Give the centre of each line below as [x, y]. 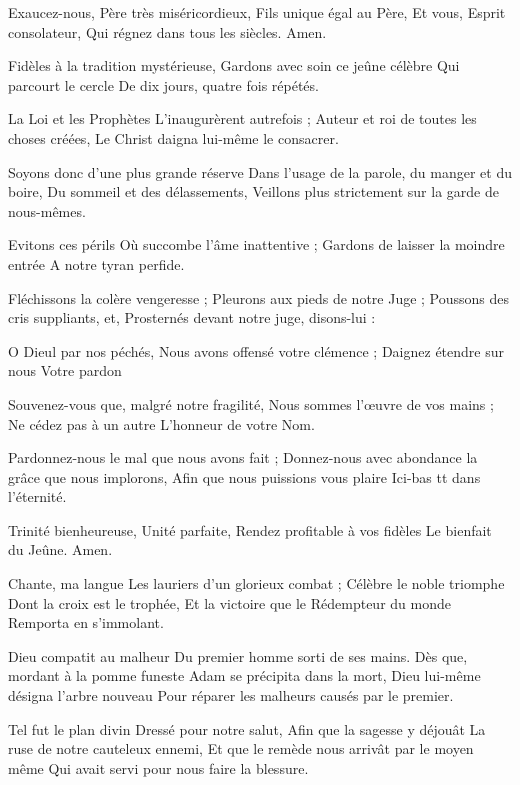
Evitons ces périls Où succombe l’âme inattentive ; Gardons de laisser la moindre [256, 244]
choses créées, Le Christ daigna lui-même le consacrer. [173, 137]
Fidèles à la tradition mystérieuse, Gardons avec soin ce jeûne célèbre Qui [234, 65]
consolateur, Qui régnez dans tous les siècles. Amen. [167, 31]
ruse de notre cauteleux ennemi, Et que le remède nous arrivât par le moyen [241, 748]
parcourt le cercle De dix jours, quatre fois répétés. [163, 84]
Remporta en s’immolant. [86, 622]
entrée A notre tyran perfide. [96, 263]
